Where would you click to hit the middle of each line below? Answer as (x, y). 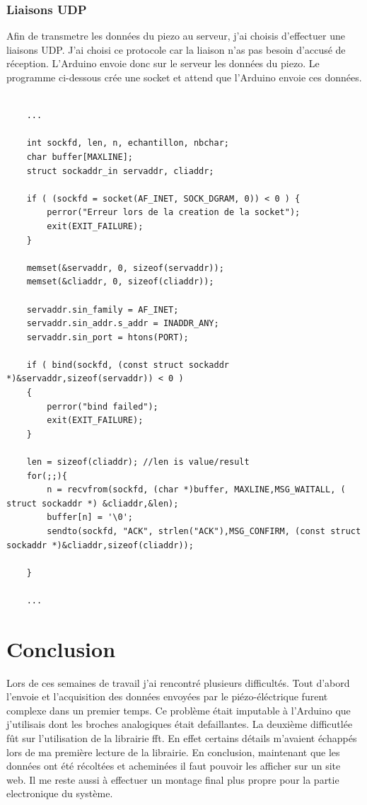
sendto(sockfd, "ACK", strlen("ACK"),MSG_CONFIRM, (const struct (204, 531)
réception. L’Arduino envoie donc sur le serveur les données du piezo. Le (163, 63)
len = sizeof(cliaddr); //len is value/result (138, 462)
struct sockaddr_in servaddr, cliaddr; (120, 171)
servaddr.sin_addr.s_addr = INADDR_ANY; (123, 324)
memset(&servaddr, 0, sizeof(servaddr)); (125, 268)
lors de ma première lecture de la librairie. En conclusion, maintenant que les (173, 752)
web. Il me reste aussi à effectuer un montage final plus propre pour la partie (173, 779)
